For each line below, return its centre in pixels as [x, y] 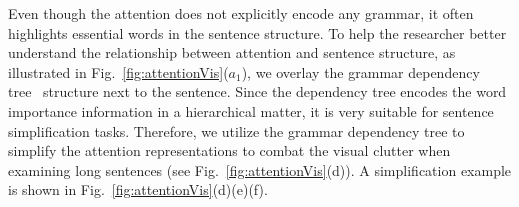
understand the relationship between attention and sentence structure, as [232, 52]
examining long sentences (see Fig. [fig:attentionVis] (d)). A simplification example [260, 169]
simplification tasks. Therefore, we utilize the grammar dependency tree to [236, 130]
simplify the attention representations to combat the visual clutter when [229, 150]
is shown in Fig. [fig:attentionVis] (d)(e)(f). [138, 189]
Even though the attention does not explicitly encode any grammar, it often [241, 13]
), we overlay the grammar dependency [360, 71]
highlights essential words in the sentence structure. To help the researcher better [257, 32]
